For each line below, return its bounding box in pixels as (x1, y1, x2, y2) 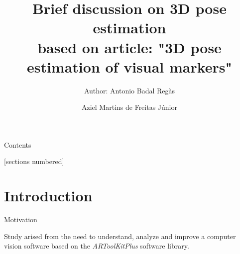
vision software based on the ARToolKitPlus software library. (4, 241, 189, 251)
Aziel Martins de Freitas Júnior (81, 102, 177, 112)
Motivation (4, 214, 37, 225)
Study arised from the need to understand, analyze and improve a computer (4, 231, 236, 241)
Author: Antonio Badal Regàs (84, 85, 175, 95)
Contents (4, 139, 31, 150)
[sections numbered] (4, 156, 64, 167)
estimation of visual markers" (26, 56, 233, 77)
